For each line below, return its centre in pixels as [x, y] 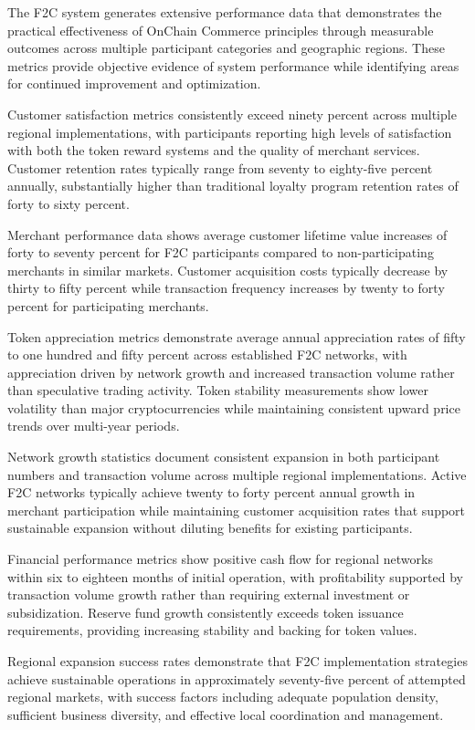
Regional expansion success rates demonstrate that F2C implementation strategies [237, 661]
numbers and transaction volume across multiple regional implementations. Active [237, 474]
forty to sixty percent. [69, 203]
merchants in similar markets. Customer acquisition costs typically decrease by [228, 270]
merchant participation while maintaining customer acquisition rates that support [237, 510]
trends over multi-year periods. [94, 426]
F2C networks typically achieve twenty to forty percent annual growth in [211, 492]
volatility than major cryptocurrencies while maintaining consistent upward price [234, 407]
